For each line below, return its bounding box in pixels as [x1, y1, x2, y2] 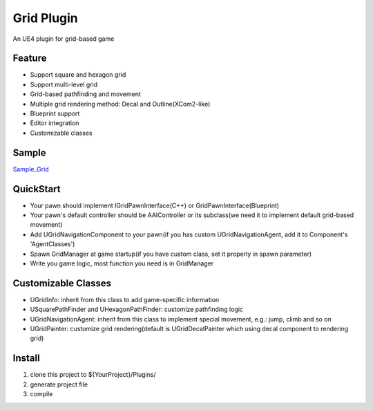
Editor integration [30, 119, 79, 127]
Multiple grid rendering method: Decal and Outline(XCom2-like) [30, 100, 211, 108]
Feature [12, 53, 47, 64]
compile [30, 390, 53, 398]
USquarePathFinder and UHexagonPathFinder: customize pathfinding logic [30, 305, 244, 314]
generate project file [30, 380, 88, 389]
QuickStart [12, 183, 61, 195]
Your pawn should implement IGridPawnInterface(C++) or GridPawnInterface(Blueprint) [30, 201, 280, 209]
